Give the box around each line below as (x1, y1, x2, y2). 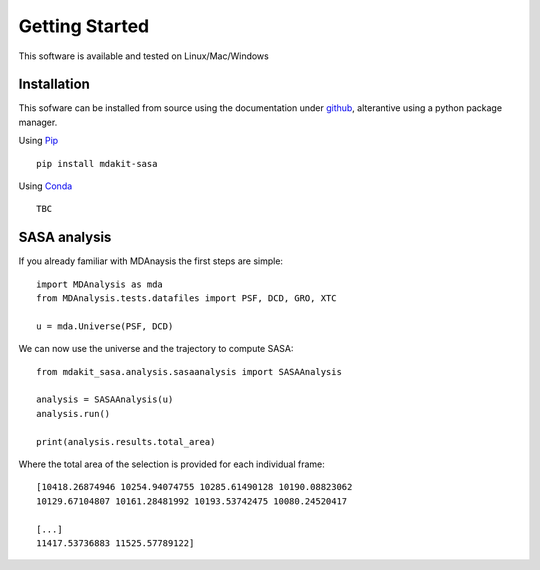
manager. (18, 116, 58, 128)
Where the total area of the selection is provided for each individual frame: (18, 458, 325, 470)
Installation (18, 76, 90, 93)
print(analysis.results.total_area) (36, 436, 216, 447)
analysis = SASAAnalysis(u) (36, 394, 174, 405)
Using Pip (18, 135, 59, 147)
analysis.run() (36, 408, 111, 419)
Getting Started (18, 15, 150, 37)
